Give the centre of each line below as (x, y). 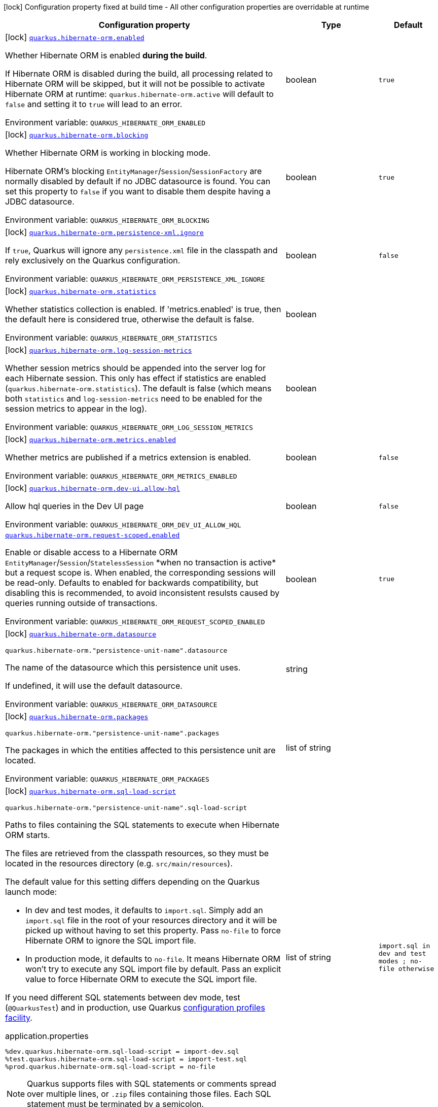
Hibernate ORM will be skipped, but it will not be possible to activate (135, 84)
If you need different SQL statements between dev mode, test (123, 997)
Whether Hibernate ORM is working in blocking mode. (108, 153)
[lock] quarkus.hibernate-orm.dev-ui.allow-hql (93, 488)
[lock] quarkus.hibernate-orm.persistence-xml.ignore (104, 232)
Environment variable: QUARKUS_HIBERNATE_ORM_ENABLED (105, 122)
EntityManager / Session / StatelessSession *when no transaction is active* (141, 562)
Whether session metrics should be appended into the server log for (135, 368)
